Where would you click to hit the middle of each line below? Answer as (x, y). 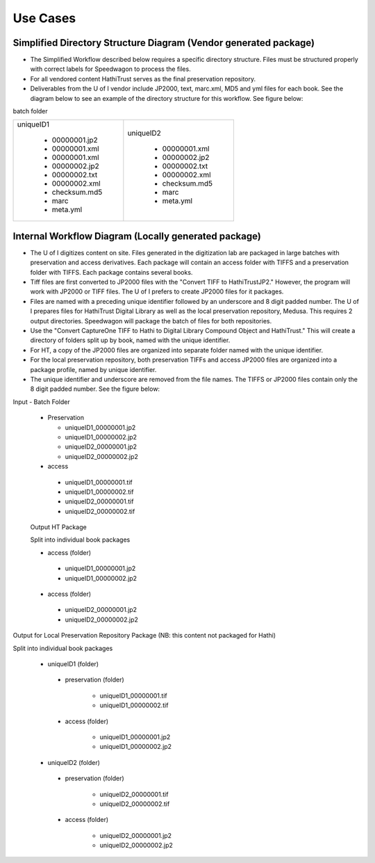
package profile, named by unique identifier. (93, 369)
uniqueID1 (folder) (73, 663)
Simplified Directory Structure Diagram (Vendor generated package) (164, 43)
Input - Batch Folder (41, 402)
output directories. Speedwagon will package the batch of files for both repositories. (151, 321)
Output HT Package (58, 527)
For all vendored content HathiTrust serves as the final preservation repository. (143, 79)
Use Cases (44, 18)
